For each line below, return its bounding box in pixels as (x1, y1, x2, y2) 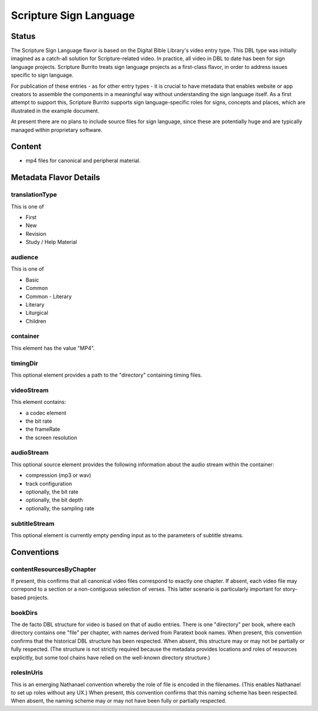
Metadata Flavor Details (11, 173, 100, 183)
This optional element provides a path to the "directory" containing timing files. (11, 371, 203, 378)
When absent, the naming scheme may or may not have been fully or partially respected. (11, 697, 227, 705)
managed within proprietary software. (11, 126, 102, 133)
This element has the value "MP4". (11, 344, 95, 351)
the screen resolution (25, 434, 78, 441)
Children (25, 317, 47, 324)
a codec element (25, 409, 67, 416)
